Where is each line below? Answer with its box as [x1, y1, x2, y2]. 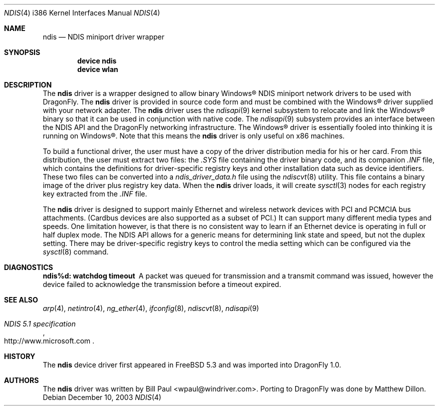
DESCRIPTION [4, 80, 52, 89]
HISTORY [4, 352, 36, 360]
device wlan [77, 65, 118, 73]
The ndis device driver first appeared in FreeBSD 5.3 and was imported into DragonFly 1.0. [43, 360, 341, 369]
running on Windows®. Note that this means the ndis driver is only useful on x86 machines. [43, 131, 345, 140]
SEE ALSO [4, 295, 38, 304]
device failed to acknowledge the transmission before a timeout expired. [43, 280, 281, 288]
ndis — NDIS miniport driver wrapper [43, 32, 165, 41]
